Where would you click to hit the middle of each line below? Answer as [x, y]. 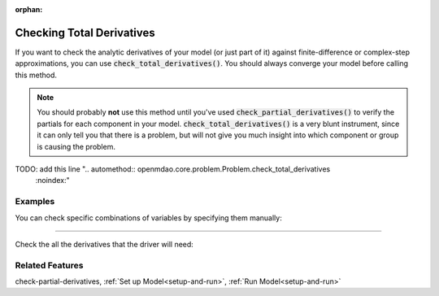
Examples [35, 202]
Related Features [49, 265]
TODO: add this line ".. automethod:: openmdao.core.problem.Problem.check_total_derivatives [173, 169]
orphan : [29, 9]
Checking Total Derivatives [85, 33]
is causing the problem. [76, 146]
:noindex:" [52, 181]
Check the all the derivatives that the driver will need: [104, 244]
